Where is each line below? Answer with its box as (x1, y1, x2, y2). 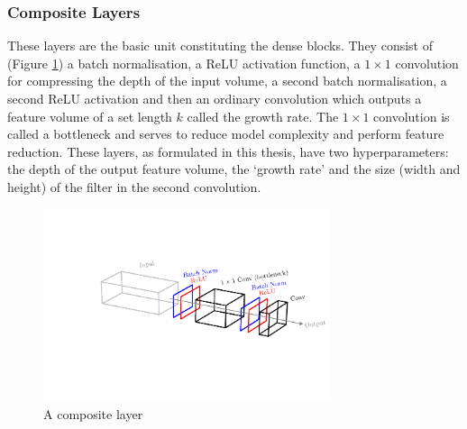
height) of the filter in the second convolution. (7, 177, 261, 196)
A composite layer (43, 404, 143, 423)
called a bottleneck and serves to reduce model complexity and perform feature (7, 124, 444, 143)
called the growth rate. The (187, 106, 339, 125)
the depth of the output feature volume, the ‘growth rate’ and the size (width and (7, 160, 461, 178)
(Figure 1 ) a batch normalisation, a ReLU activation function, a (7, 53, 361, 72)
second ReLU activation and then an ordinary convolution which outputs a (7, 89, 422, 107)
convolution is (373, 106, 450, 125)
